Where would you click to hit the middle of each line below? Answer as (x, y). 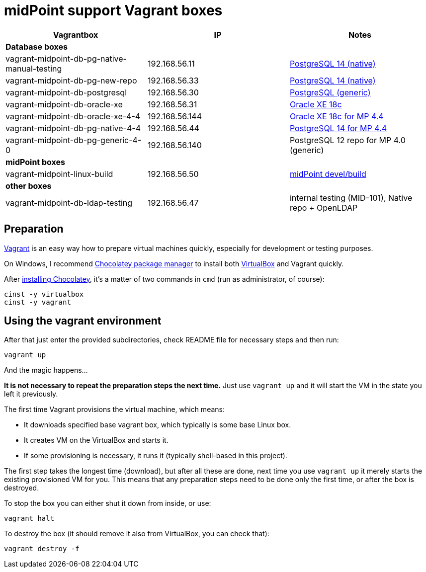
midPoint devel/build (328, 174)
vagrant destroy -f (42, 549)
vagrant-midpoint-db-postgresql (66, 92)
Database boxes (37, 46)
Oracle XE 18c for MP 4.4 (337, 116)
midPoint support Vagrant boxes (113, 10)
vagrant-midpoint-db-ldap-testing (69, 203)
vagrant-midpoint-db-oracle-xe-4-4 (73, 116)
